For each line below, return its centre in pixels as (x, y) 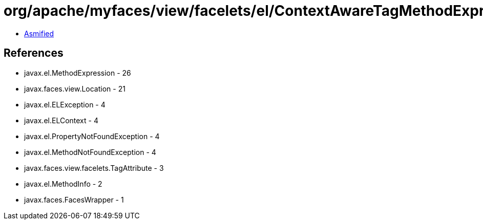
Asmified (39, 33)
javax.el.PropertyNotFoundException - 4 (92, 136)
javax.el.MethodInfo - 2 (63, 184)
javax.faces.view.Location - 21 (75, 88)
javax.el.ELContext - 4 (61, 120)
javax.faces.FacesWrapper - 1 (74, 199)
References (34, 53)
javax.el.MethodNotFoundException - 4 (90, 152)
